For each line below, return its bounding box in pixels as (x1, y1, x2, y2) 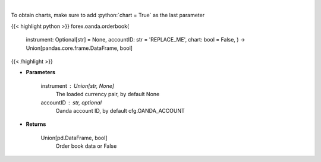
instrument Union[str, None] (40, 82, 114, 89)
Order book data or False (55, 142, 117, 150)
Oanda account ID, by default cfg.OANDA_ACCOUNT (55, 107, 185, 114)
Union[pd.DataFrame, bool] (40, 134, 108, 141)
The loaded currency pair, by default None (55, 91, 160, 98)
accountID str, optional (40, 99, 102, 106)
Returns (26, 120, 46, 128)
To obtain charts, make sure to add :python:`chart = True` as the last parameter (11, 12, 205, 19)
